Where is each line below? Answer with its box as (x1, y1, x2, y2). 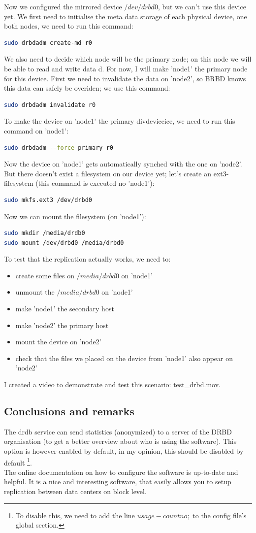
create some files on (15, 270, 74, 280)
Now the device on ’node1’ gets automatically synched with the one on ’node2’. (4, 159, 242, 169)
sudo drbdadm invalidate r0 (4, 101, 96, 108)
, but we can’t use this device (158, 1, 246, 11)
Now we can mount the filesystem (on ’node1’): (4, 211, 146, 221)
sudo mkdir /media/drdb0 (4, 230, 85, 237)
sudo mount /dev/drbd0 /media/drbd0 (4, 239, 124, 246)
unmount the (15, 287, 55, 297)
